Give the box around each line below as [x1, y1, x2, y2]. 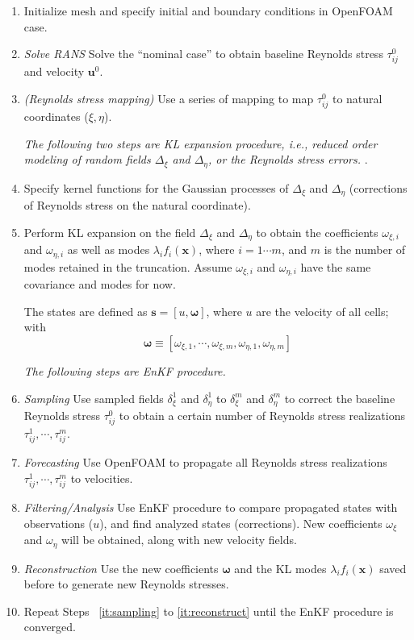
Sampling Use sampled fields [23, 389, 164, 406]
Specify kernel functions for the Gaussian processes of [23, 179, 289, 196]
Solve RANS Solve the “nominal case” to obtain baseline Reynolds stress [23, 45, 383, 62]
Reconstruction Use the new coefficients [23, 559, 219, 576]
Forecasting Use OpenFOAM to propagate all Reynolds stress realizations [23, 454, 387, 471]
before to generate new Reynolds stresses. [23, 576, 229, 592]
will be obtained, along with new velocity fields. [61, 531, 297, 548]
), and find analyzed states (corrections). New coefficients [99, 514, 383, 531]
